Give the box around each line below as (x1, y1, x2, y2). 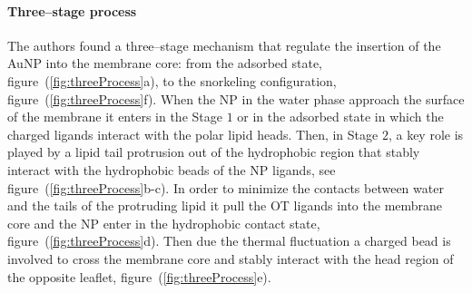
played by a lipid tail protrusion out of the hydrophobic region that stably (7, 142, 420, 161)
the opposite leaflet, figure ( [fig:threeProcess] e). (7, 267, 271, 286)
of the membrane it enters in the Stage (7, 107, 222, 126)
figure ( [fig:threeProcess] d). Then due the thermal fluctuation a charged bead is (7, 231, 451, 250)
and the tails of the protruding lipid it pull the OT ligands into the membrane (7, 196, 443, 215)
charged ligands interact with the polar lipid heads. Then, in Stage (7, 124, 379, 143)
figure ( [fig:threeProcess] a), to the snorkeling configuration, (7, 71, 337, 90)
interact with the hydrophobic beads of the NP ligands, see (7, 160, 336, 179)
